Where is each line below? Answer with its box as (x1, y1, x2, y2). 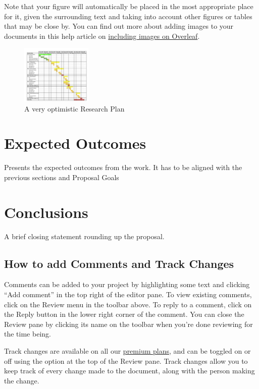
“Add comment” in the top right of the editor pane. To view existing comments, (4, 289, 252, 299)
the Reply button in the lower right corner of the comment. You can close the (4, 309, 244, 319)
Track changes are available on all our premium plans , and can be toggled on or (4, 345, 251, 356)
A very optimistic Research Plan (24, 103, 125, 114)
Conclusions (4, 201, 88, 222)
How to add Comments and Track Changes (4, 255, 234, 271)
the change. (4, 375, 39, 385)
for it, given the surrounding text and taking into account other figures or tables (4, 11, 252, 21)
